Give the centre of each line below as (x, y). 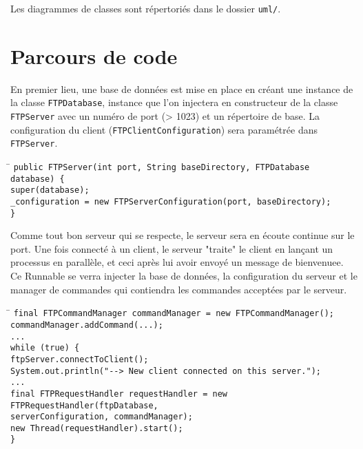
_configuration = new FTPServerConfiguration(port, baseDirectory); (171, 201)
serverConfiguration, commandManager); (102, 417)
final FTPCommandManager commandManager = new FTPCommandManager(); (174, 314)
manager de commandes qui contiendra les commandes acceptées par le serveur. (179, 289)
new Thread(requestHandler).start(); (97, 428)
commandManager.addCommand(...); (87, 325)
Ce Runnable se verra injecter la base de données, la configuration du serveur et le (184, 276)
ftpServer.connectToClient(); (80, 359)
